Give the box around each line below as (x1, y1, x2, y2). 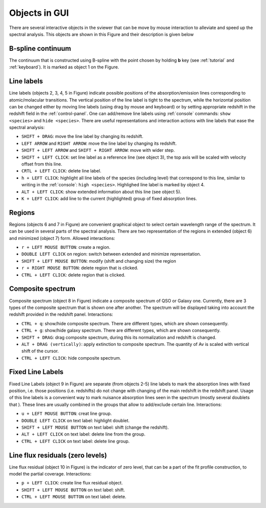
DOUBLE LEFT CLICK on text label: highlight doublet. (21, 417, 130, 423)
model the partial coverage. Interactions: (9, 471, 92, 476)
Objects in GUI (9, 7, 69, 18)
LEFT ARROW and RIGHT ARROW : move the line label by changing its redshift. (21, 140, 177, 146)
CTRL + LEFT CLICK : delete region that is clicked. (21, 271, 126, 278)
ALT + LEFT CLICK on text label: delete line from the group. (21, 431, 146, 437)
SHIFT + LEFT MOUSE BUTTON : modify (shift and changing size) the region (21, 258, 176, 264)
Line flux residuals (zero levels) (9, 451, 107, 459)
